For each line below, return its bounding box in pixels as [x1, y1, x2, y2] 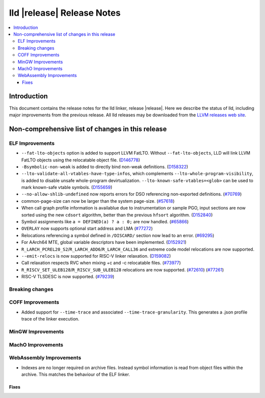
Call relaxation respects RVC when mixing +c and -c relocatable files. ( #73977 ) [21, 260, 181, 266]
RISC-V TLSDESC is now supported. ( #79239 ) [21, 274, 115, 280]
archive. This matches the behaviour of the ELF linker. [21, 371, 130, 377]
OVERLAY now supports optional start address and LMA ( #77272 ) [21, 226, 153, 232]
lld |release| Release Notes [9, 7, 121, 18]
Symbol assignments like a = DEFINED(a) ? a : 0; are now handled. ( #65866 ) [21, 219, 189, 225]
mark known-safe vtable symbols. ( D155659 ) [21, 185, 112, 190]
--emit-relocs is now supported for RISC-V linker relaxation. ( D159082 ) [21, 253, 171, 259]
